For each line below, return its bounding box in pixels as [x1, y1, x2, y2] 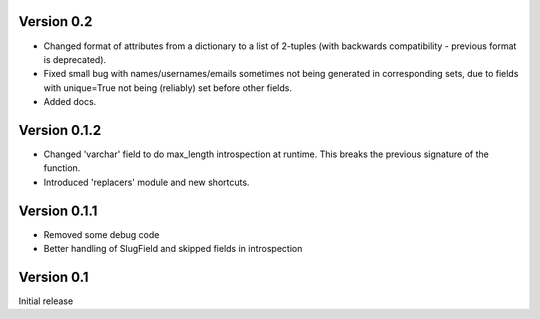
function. [43, 162, 81, 174]
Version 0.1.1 [18, 202, 98, 219]
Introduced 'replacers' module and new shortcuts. [43, 176, 250, 188]
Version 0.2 [18, 13, 93, 30]
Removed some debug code [43, 228, 160, 240]
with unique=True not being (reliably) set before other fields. [43, 81, 292, 94]
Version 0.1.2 [18, 121, 102, 139]
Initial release [18, 295, 74, 307]
